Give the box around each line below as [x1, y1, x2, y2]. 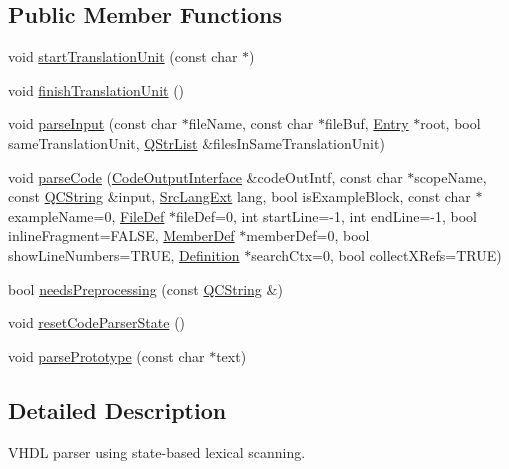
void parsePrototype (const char [8, 345, 205, 366]
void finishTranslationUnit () [8, 79, 185, 100]
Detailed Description [8, 394, 227, 425]
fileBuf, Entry [324, 113, 409, 134]
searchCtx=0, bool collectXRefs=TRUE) [251, 244, 502, 265]
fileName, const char [188, 113, 314, 134]
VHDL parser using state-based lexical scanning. [8, 441, 306, 462]
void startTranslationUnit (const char [8, 46, 238, 67]
